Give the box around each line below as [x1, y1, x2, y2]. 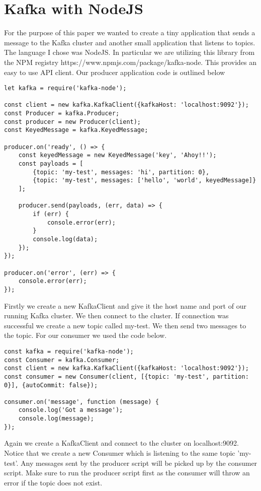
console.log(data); [33, 235, 98, 243]
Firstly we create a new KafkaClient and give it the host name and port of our [4, 300, 246, 311]
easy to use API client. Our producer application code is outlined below [4, 66, 225, 77]
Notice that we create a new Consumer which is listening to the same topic [4, 448, 235, 458]
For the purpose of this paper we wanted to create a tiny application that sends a [4, 27, 255, 38]
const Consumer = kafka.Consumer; [4, 356, 120, 364]
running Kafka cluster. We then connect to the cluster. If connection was [4, 310, 229, 321]
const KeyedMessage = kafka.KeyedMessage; [4, 126, 148, 134]
